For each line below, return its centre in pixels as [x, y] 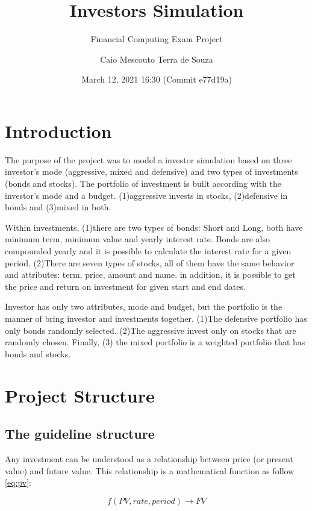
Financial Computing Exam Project [157, 39]
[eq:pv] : [18, 482]
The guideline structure [80, 434]
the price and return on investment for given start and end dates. [125, 286]
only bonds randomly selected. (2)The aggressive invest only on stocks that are [151, 330]
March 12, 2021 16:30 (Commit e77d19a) [157, 79]
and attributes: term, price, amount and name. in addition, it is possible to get [150, 274]
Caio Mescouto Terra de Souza [157, 59]
